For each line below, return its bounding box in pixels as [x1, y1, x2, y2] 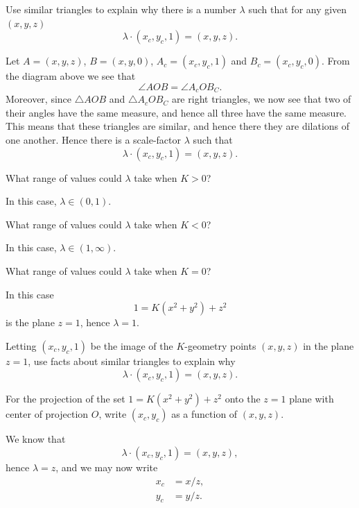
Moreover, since [6, 92, 72, 106]
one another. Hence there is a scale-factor [6, 133, 182, 147]
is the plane [6, 315, 55, 330]
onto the [225, 391, 261, 406]
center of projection [6, 407, 89, 421]
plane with [289, 391, 334, 406]
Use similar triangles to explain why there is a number [6, 2, 236, 16]
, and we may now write [55, 459, 158, 474]
